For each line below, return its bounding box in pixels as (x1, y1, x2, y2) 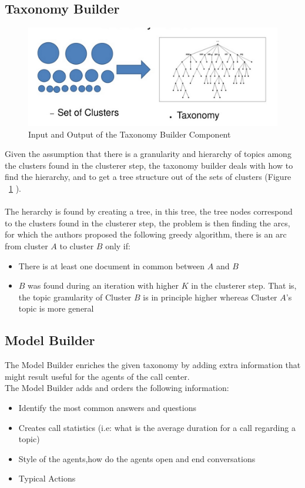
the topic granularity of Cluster (18, 290, 132, 303)
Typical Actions (18, 472, 76, 484)
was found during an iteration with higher (28, 279, 179, 292)
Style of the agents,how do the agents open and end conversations (18, 452, 256, 464)
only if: (105, 239, 130, 252)
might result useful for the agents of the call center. (5, 370, 190, 382)
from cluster (5, 239, 48, 252)
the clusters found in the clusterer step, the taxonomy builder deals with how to (5, 159, 293, 171)
